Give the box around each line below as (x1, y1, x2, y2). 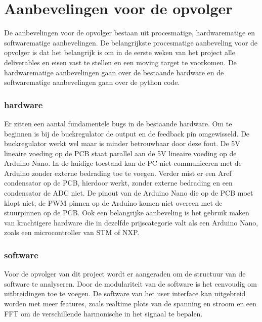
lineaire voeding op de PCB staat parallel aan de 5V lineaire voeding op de (4, 148, 237, 158)
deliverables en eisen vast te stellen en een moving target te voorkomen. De (4, 57, 237, 67)
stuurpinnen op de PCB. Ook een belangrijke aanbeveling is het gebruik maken (4, 207, 249, 218)
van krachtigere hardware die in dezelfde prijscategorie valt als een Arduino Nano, (4, 217, 258, 227)
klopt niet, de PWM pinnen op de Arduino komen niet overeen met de (4, 197, 223, 208)
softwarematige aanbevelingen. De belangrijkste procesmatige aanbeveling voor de (4, 37, 258, 48)
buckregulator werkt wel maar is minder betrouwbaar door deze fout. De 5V (4, 138, 240, 149)
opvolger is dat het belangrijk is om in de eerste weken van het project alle (4, 47, 235, 58)
